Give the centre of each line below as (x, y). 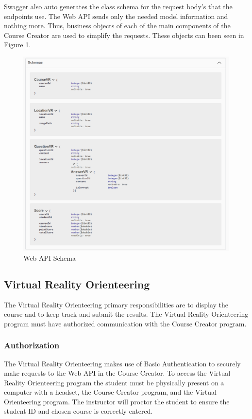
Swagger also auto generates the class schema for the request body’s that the (118, 6)
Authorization (32, 345)
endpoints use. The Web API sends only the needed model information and (116, 16)
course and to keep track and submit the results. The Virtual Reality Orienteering (126, 314)
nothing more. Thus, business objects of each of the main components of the (117, 26)
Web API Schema (50, 257)
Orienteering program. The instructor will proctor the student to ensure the (117, 401)
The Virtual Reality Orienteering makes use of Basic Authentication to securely (122, 363)
